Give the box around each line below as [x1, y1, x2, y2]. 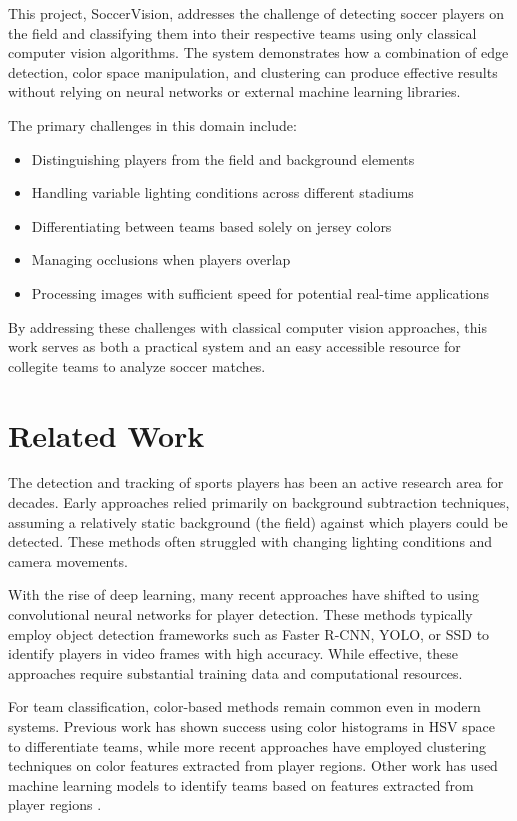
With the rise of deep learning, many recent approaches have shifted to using [8, 584, 480, 605]
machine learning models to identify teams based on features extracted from [8, 774, 474, 795]
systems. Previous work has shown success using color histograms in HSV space [8, 715, 496, 736]
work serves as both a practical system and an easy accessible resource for [8, 336, 461, 357]
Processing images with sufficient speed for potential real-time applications [31, 282, 490, 303]
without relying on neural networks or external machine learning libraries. [8, 81, 461, 102]
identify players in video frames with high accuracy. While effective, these [8, 643, 458, 664]
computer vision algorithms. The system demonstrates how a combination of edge [8, 42, 509, 63]
